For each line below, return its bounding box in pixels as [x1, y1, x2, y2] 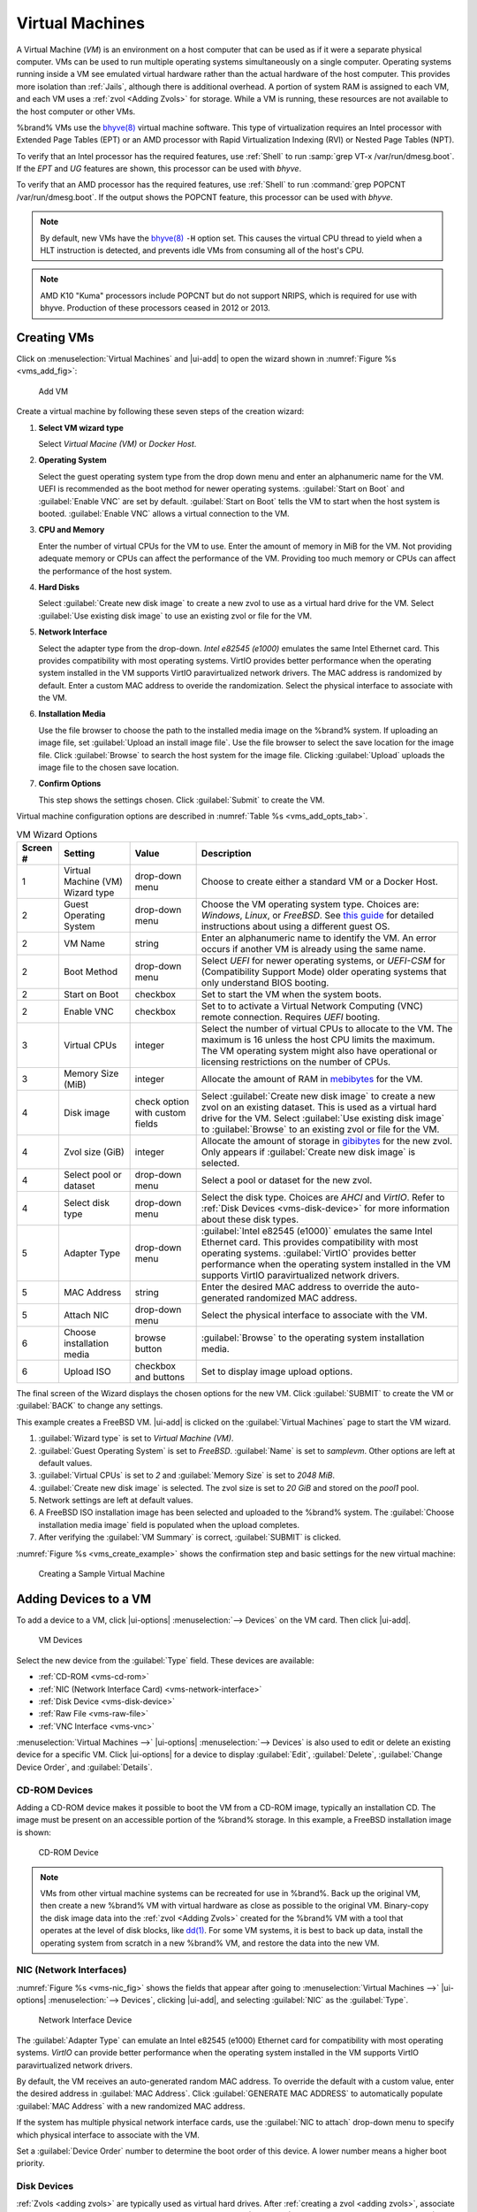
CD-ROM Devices [16, 1784, 94, 1796]
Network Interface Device [38, 2015, 132, 2025]
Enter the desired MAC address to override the [201, 1280, 395, 1293]
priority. [16, 2158, 45, 2169]
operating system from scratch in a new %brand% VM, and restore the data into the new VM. [40, 1938, 380, 1948]
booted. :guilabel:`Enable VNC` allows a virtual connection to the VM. [38, 509, 291, 518]
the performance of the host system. [38, 565, 172, 576]
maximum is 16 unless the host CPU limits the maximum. [201, 1033, 435, 1046]
